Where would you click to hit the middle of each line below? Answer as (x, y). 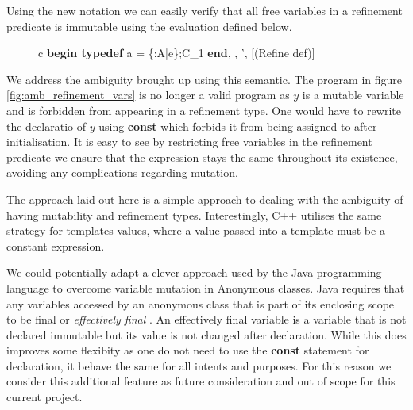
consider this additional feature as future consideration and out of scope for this (201, 381)
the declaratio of (46, 126)
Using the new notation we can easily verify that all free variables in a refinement (205, 10)
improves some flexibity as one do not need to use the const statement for (188, 350)
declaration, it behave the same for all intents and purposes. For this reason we (199, 365)
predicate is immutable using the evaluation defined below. (149, 26)
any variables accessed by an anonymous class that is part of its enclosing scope (201, 303)
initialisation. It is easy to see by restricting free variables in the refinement (189, 142)
